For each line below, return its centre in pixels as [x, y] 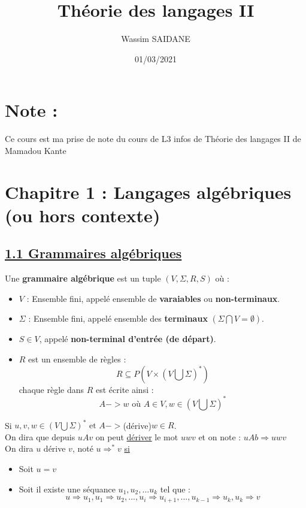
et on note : [220, 436]
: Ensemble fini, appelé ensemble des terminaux [118, 318]
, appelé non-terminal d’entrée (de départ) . [128, 339]
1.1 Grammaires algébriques [93, 253]
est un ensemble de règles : [77, 359]
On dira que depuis [40, 436]
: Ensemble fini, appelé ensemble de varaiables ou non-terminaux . [153, 298]
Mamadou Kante [36, 150]
